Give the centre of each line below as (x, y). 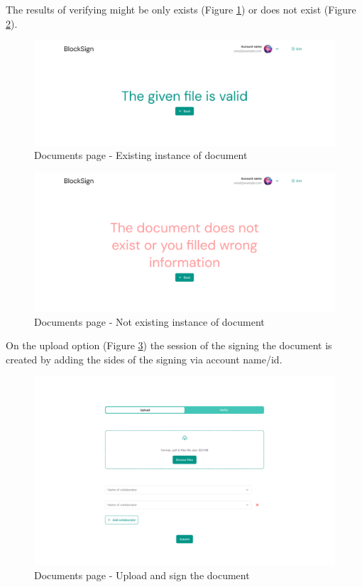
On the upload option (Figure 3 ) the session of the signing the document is (169, 345)
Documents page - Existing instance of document (141, 155)
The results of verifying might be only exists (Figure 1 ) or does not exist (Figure (181, 9)
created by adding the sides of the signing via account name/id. (144, 359)
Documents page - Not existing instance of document (149, 321)
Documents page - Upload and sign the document (142, 575)
